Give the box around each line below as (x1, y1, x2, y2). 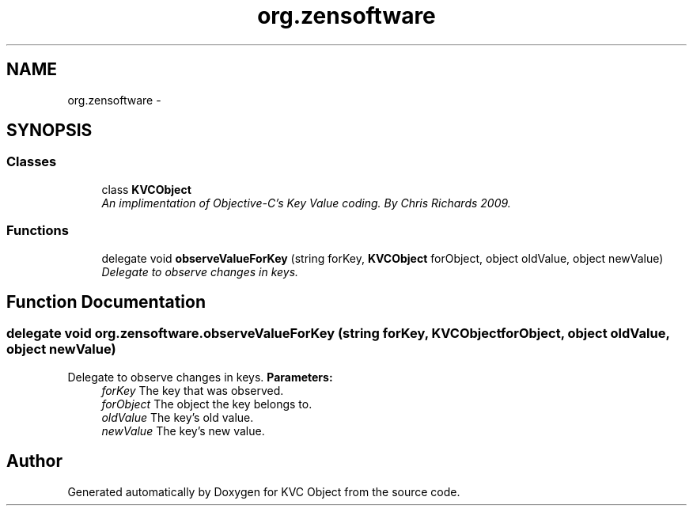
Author (6, 451, 62, 472)
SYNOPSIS (6, 120, 93, 141)
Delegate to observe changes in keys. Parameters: (67, 370, 333, 384)
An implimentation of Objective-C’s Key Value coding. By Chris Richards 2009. (101, 195, 511, 210)
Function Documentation (6, 291, 206, 312)
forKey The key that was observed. (101, 383, 284, 397)
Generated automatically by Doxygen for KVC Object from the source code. (67, 484, 460, 499)
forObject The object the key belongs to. (101, 396, 312, 411)
